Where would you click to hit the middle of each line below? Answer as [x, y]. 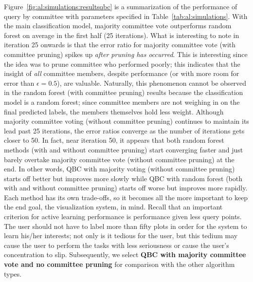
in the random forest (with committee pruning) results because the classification [124, 92]
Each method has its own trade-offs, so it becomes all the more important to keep [126, 197]
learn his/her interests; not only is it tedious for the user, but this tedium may [121, 235]
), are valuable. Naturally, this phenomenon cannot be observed [152, 83]
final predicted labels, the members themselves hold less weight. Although [114, 111]
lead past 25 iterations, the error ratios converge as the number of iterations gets [124, 130]
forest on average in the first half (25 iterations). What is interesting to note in [122, 35]
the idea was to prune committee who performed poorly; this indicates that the [122, 64]
